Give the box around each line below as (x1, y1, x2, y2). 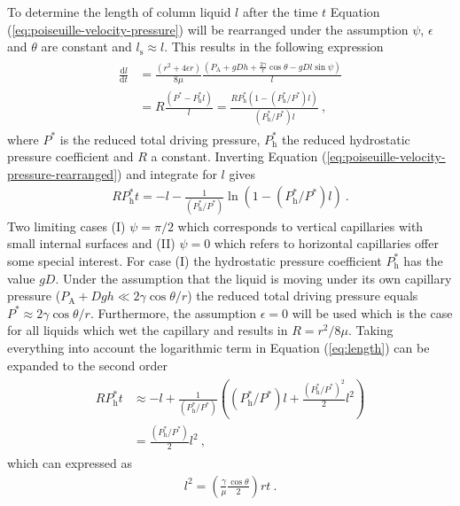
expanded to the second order (7, 355, 168, 374)
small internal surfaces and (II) (7, 234, 175, 253)
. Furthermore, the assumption (90, 303, 257, 322)
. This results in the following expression (164, 37, 384, 56)
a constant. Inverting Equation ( (151, 147, 327, 166)
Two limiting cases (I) (7, 216, 126, 235)
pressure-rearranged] (7, 164, 118, 183)
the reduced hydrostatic (281, 129, 410, 148)
